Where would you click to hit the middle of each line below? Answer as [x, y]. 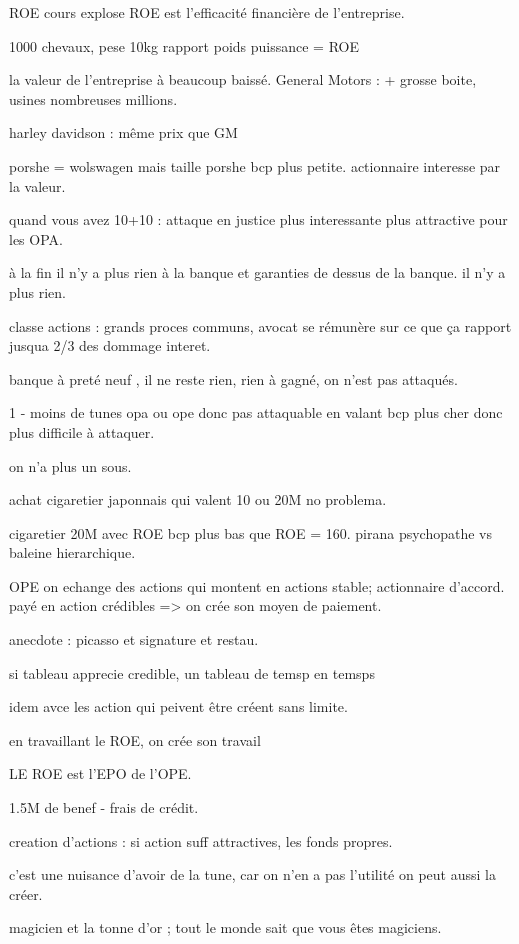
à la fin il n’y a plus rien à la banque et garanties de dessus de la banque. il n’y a [257, 272]
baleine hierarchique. [72, 552]
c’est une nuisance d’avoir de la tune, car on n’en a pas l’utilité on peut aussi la [252, 874]
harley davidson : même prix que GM [123, 132]
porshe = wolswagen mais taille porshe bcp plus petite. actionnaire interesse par [255, 165]
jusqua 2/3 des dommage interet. [110, 345]
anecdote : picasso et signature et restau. [134, 639]
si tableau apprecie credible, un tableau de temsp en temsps [192, 672]
